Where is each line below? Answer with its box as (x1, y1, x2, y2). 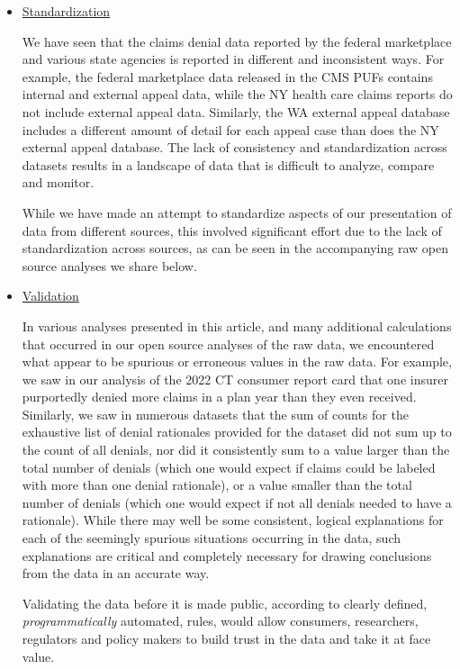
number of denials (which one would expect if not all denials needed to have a (22, 493, 452, 511)
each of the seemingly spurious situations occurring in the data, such (22, 529, 401, 547)
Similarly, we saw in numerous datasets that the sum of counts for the (22, 404, 409, 423)
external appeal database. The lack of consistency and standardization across (22, 138, 447, 157)
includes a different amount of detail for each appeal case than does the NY (22, 120, 439, 139)
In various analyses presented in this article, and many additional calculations (22, 316, 452, 335)
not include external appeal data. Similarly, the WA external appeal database (22, 102, 450, 121)
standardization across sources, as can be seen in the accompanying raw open (22, 239, 448, 258)
